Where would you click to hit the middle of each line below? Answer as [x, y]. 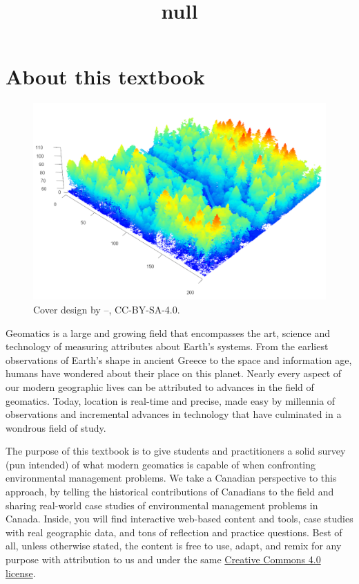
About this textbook [105, 76]
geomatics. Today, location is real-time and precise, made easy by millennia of [171, 400]
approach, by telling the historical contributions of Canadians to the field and [170, 492]
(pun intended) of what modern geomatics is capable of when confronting [161, 464]
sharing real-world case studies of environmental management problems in [162, 505]
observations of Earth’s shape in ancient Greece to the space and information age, [179, 359]
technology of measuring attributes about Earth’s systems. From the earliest [167, 346]
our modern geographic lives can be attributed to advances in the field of [160, 386]
